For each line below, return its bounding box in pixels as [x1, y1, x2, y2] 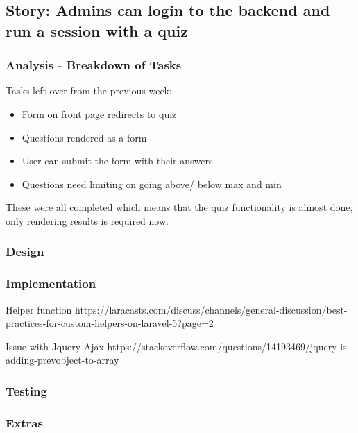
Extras [6, 414, 43, 431]
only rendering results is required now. [6, 213, 169, 228]
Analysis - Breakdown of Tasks [6, 56, 182, 74]
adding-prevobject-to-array [6, 353, 119, 367]
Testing [6, 382, 47, 399]
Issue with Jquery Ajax [6, 339, 104, 353]
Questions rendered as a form [22, 130, 147, 144]
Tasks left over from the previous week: [6, 83, 172, 98]
